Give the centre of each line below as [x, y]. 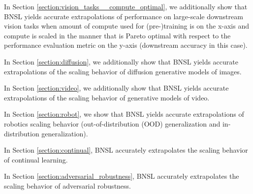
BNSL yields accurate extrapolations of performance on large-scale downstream [124, 16]
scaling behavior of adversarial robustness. [68, 185]
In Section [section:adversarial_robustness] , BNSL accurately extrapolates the [122, 176]
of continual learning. [36, 159]
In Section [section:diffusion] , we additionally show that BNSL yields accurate [121, 61]
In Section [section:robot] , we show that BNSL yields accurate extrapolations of [124, 114]
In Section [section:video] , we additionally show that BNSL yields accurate [116, 88]
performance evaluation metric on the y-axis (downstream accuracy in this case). [126, 45]
